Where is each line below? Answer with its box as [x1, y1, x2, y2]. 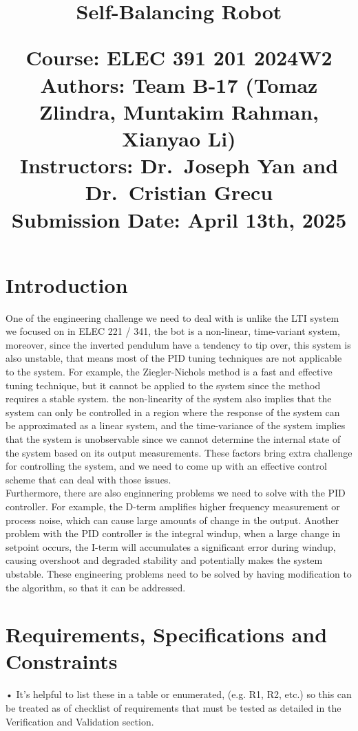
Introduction [6, 270, 128, 298]
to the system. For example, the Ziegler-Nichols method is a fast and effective [6, 364, 333, 378]
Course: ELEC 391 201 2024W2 [25, 43, 333, 72]
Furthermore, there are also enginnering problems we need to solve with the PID [6, 485, 346, 500]
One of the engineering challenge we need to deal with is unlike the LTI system [6, 310, 339, 325]
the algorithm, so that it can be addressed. [6, 580, 186, 594]
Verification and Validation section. [6, 714, 154, 728]
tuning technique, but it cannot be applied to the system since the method [6, 378, 321, 392]
